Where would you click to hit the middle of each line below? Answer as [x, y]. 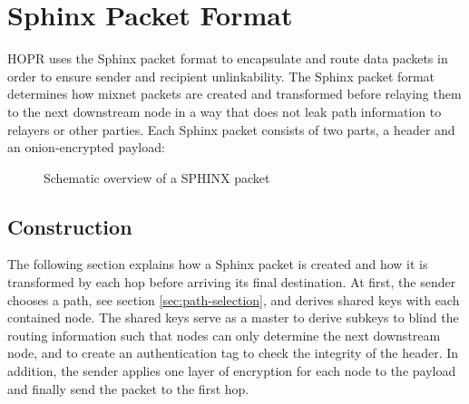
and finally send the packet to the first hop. [128, 388]
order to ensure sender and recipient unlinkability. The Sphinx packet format [221, 76]
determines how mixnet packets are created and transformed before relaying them [234, 94]
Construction [70, 226]
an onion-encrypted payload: [86, 147]
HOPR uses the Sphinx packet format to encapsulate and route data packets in [228, 58]
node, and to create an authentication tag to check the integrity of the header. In [233, 353]
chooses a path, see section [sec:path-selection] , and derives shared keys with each [234, 299]
